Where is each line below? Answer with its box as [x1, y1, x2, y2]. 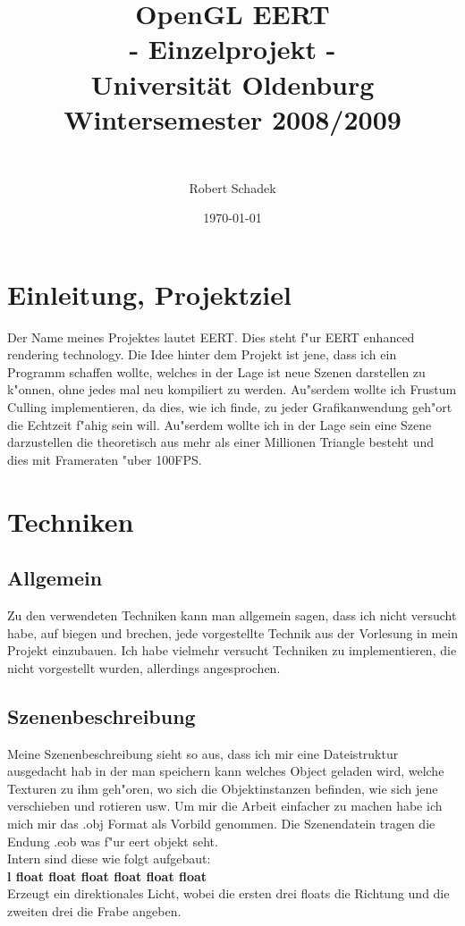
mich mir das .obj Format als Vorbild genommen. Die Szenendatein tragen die [7, 813, 435, 832]
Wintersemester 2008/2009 [63, 100, 402, 137]
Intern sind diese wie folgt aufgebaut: [7, 849, 211, 868]
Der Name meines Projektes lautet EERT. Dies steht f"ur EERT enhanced [7, 327, 415, 346]
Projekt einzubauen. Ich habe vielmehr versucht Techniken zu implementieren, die [7, 641, 457, 660]
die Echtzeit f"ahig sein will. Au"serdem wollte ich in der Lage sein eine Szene [7, 415, 432, 434]
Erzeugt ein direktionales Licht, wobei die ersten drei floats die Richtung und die [7, 884, 450, 903]
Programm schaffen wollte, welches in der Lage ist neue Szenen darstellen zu [7, 362, 426, 381]
